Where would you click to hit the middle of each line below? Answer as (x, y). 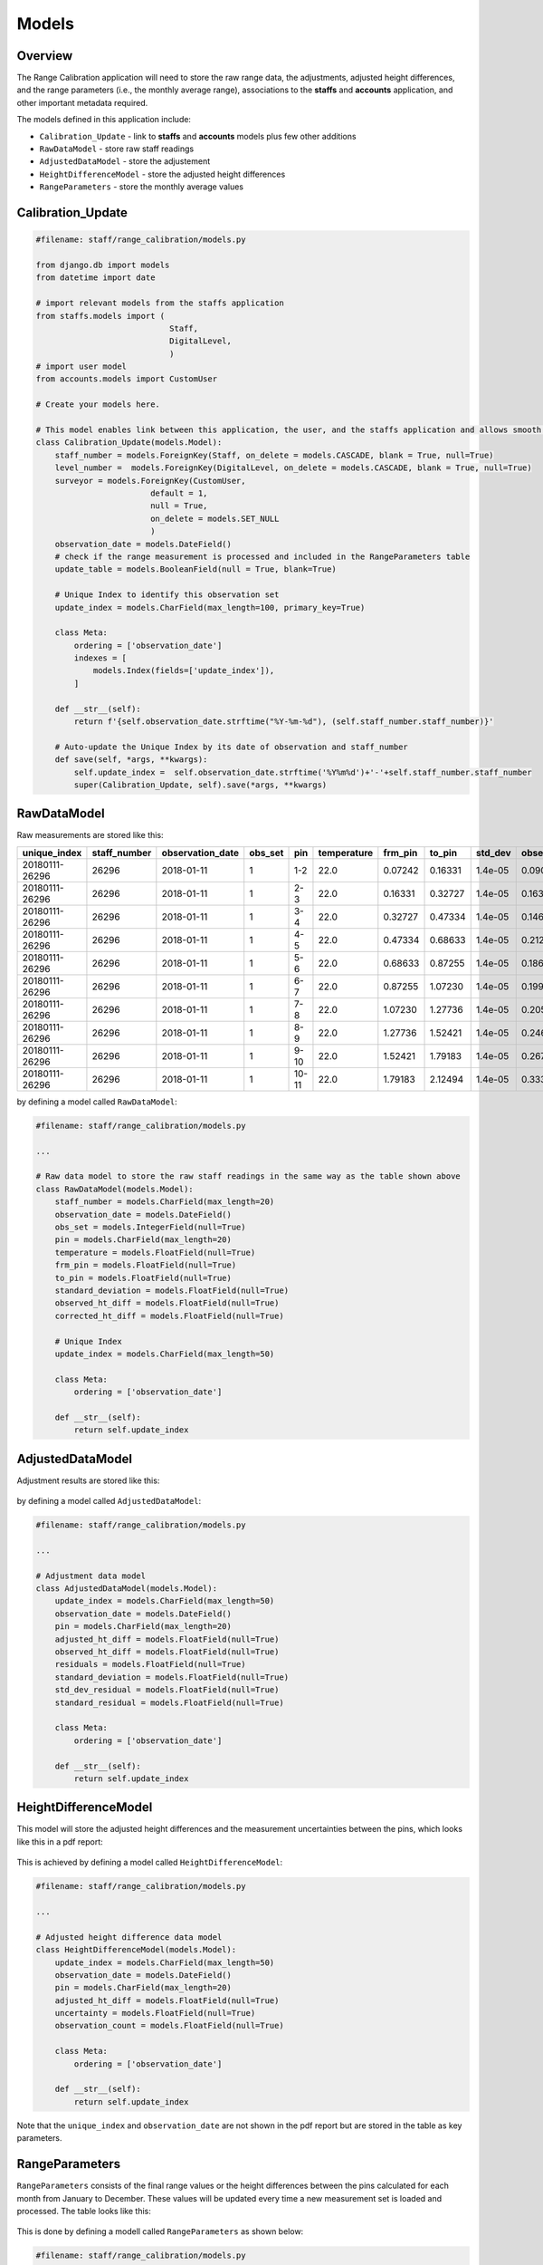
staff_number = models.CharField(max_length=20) (165, 1202)
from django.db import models (103, 265)
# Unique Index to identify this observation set (167, 595)
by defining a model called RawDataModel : (97, 1102)
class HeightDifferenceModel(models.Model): (136, 1950)
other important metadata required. (82, 102)
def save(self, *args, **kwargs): (131, 760)
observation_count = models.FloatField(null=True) (169, 2026)
